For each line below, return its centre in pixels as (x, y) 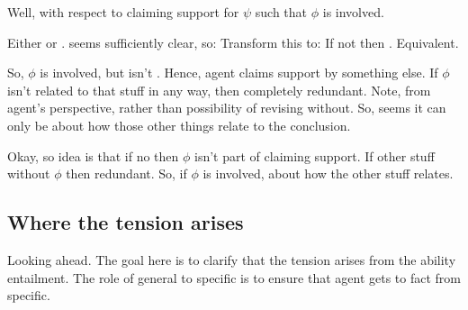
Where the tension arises (126, 222)
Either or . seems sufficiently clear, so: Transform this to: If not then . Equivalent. (233, 42)
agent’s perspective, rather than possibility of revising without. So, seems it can (227, 108)
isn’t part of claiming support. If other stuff (315, 155)
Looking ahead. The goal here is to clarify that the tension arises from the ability (232, 259)
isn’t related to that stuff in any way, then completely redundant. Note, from (219, 90)
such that (281, 12)
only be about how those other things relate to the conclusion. (179, 125)
